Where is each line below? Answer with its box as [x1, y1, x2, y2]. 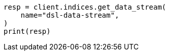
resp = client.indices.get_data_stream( [4, 3, 166, 11]
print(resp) [4, 27, 51, 35]
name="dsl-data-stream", [20, 11, 119, 19]
